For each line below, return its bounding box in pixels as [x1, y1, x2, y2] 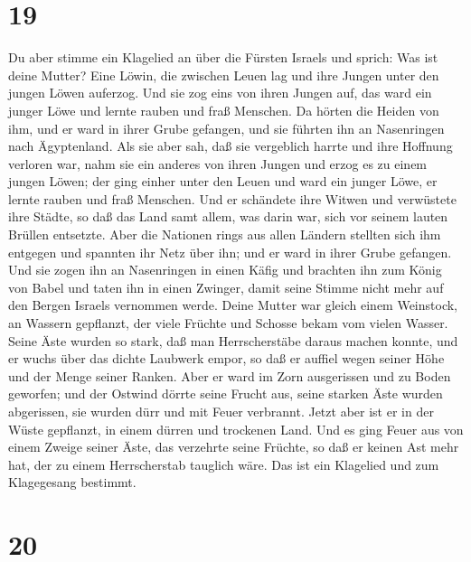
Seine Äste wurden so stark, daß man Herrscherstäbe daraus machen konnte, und [8, 331, 458, 350]
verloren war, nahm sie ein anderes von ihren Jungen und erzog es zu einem [8, 154, 428, 173]
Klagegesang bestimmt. [8, 473, 137, 492]
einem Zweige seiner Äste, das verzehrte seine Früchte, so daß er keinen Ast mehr [8, 437, 459, 456]
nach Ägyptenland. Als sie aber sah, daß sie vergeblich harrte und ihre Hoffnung [8, 136, 453, 155]
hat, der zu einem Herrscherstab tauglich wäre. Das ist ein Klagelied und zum [8, 454, 439, 473]
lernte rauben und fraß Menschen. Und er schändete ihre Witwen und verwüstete [8, 189, 457, 208]
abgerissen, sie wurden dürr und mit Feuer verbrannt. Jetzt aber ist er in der [8, 402, 434, 420]
